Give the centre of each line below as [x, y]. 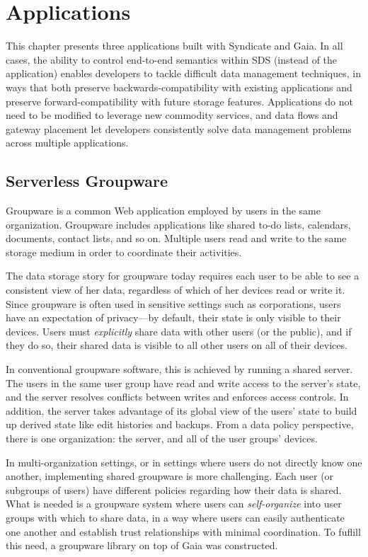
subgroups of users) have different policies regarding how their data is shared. [174, 489]
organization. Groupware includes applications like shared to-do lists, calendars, [178, 224]
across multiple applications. [67, 143]
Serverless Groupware [87, 181]
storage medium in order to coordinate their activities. [124, 252]
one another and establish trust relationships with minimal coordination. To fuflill [183, 531]
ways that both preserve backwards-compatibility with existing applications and [179, 87]
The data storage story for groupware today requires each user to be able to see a [183, 276]
